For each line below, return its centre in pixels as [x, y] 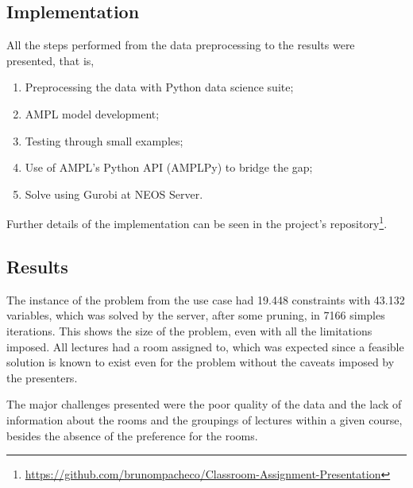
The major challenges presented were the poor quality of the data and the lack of [204, 404]
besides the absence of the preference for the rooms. [132, 435]
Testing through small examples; [104, 140]
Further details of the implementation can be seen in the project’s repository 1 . [197, 223]
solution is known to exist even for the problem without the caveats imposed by [201, 362]
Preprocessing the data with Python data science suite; [159, 87]
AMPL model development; [92, 113]
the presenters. [42, 377]
